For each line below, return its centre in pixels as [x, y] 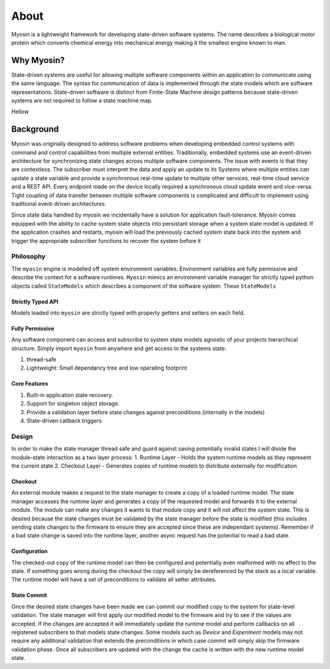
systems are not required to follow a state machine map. [82, 100]
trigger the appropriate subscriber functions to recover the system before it [106, 241]
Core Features [30, 384]
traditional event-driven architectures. [59, 204]
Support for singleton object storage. [73, 403]
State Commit [29, 595]
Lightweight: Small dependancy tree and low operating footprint [107, 368]
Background [35, 129]
